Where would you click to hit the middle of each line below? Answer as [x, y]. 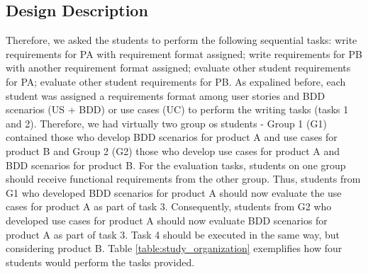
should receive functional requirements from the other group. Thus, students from [183, 179]
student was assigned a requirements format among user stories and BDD [166, 95]
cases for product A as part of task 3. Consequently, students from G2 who [169, 206]
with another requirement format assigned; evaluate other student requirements [178, 68]
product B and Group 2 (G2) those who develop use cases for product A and [173, 150]
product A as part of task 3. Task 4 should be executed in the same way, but [173, 234]
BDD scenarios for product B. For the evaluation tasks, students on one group [176, 165]
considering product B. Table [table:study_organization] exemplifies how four [174, 248]
